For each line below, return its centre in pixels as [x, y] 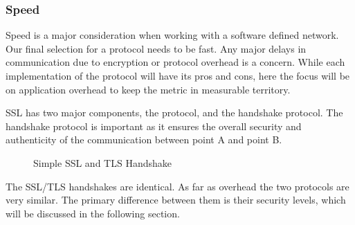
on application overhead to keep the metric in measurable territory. [148, 89]
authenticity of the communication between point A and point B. [144, 139]
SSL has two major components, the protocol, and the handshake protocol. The [174, 112]
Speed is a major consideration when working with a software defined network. [172, 35]
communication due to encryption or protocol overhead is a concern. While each [175, 62]
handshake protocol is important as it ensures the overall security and [154, 126]
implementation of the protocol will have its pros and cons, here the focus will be [178, 75]
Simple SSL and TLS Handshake [102, 162]
